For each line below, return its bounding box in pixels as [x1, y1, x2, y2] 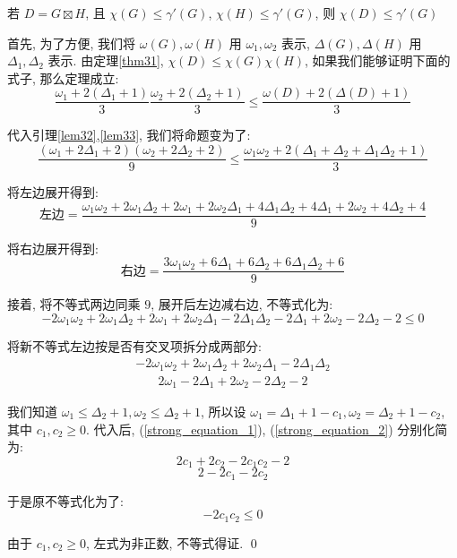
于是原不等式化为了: [7, 491, 124, 510]
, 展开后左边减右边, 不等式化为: [151, 295, 333, 313]
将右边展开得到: [7, 238, 99, 257]
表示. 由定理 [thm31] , [47, 51, 164, 70]
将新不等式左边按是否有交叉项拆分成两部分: [7, 337, 262, 356]
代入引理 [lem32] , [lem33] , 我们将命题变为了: [7, 125, 251, 144]
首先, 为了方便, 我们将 [7, 33, 136, 52]
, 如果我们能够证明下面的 [305, 51, 451, 70]
